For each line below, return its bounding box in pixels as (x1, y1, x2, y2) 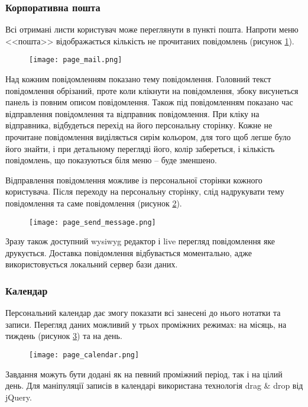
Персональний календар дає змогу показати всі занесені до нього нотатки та (5, 306, 281, 319)
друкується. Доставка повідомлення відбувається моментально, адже (5, 246, 252, 259)
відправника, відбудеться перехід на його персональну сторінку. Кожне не (5, 119, 273, 131)
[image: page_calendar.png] (29, 351, 140, 360)
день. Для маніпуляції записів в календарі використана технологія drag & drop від (5, 379, 303, 392)
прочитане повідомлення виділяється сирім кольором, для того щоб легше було (5, 131, 291, 143)
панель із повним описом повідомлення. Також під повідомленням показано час (5, 96, 293, 108)
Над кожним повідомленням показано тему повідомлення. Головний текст (5, 73, 271, 85)
